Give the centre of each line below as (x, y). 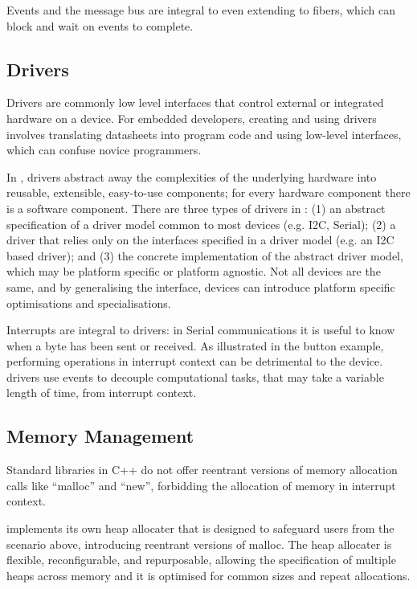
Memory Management (100, 436)
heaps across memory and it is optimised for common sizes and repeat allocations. (208, 575)
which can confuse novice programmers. (104, 150)
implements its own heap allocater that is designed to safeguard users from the (200, 528)
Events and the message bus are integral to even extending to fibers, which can (201, 10)
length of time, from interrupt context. (102, 393)
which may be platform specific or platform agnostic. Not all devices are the (194, 271)
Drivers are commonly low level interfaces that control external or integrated (195, 102)
